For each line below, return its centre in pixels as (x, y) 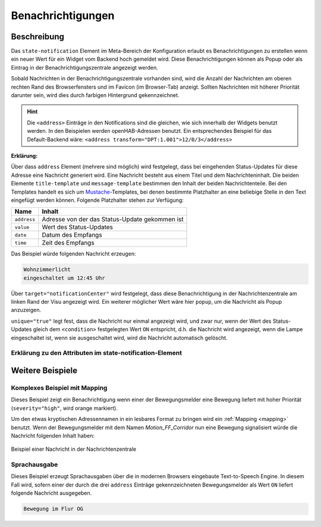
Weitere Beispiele (44, 370)
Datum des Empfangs (72, 235)
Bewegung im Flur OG (53, 509)
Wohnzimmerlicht (47, 270)
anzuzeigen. (26, 310)
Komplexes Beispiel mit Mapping (59, 388)
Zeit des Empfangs (68, 243)
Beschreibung (38, 37)
